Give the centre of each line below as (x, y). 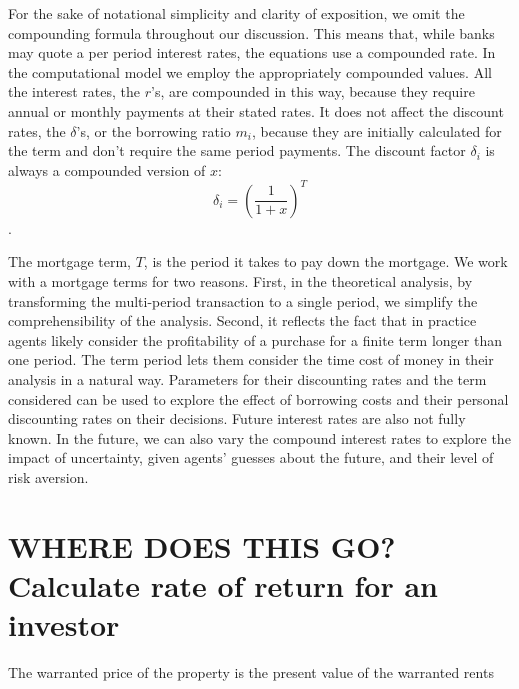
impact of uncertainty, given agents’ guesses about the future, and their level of (251, 457)
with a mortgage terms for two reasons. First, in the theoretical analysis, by (240, 281)
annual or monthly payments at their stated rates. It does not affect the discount (256, 110)
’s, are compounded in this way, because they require (313, 91)
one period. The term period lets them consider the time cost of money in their (251, 359)
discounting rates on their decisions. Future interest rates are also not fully (237, 418)
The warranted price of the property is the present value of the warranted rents (251, 672)
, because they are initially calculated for (376, 130)
